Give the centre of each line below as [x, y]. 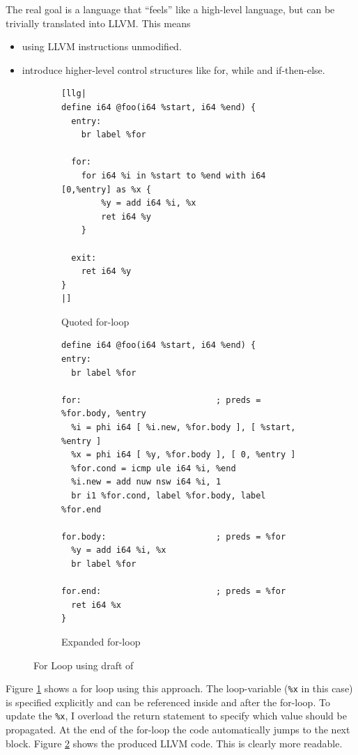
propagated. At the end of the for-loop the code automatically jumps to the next [178, 730]
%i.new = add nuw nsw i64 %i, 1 [146, 482]
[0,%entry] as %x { [106, 189]
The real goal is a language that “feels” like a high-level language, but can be [170, 9]
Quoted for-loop [95, 321]
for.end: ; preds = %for [174, 592]
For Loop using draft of [84, 665]
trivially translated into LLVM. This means [98, 23]
